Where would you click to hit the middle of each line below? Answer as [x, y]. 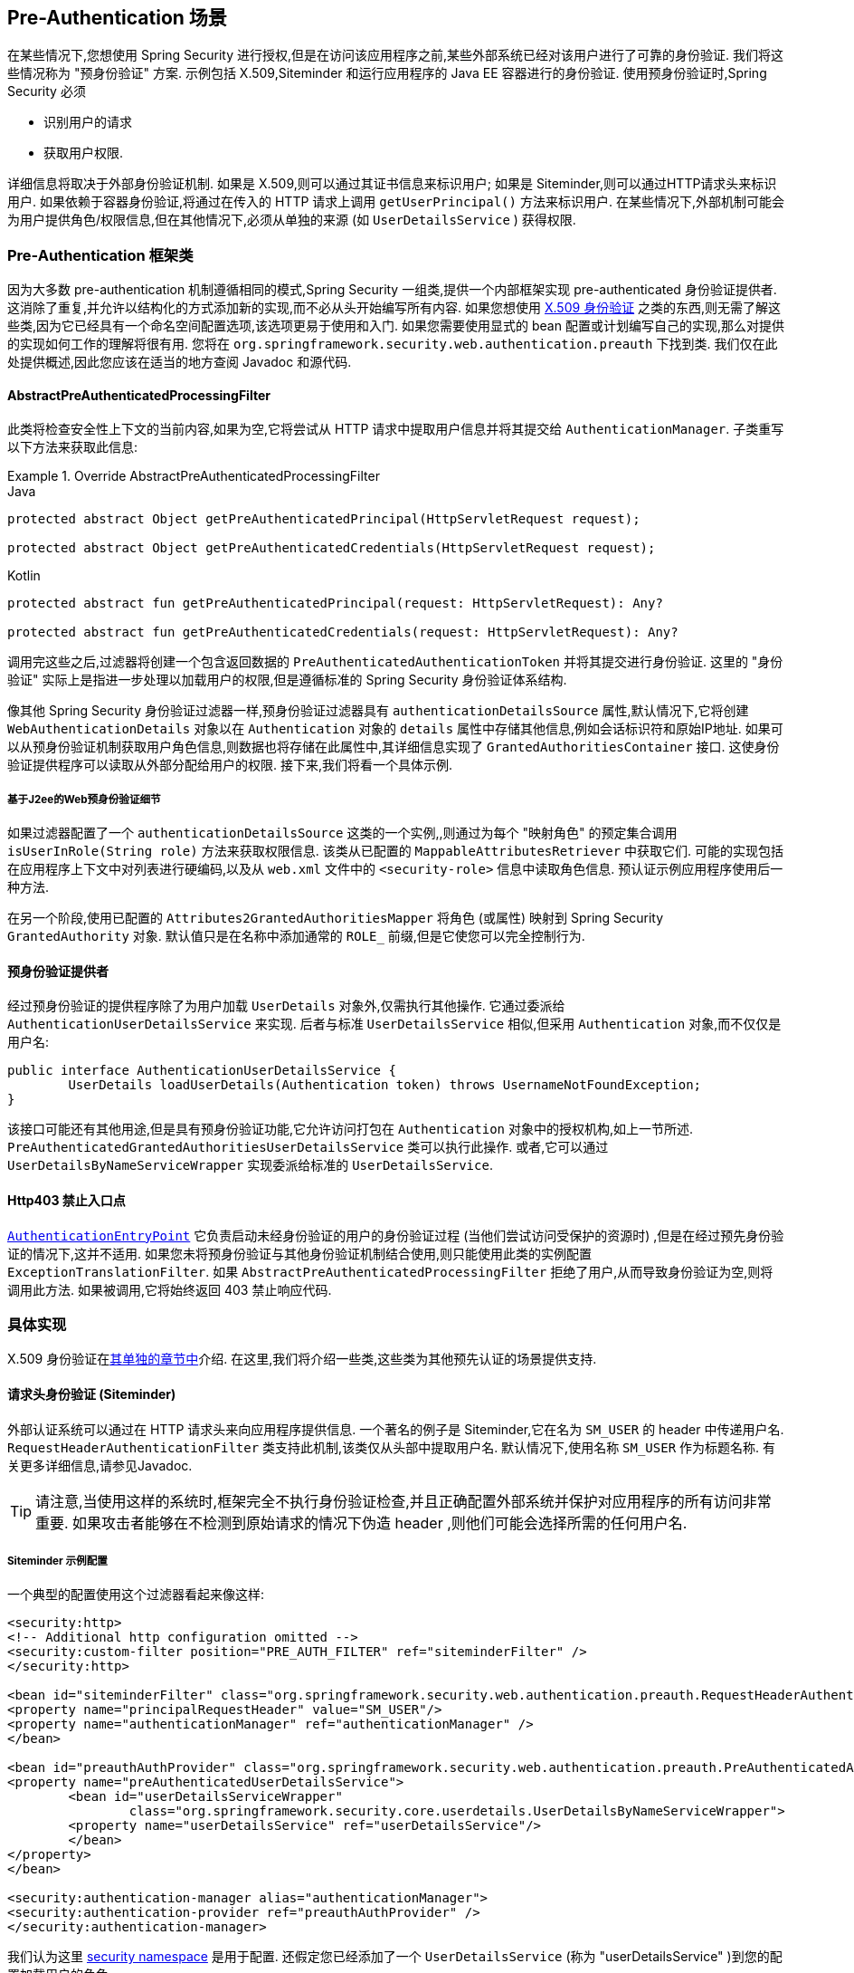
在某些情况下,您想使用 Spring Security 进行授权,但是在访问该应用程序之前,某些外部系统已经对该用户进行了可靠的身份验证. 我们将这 [396, 55]
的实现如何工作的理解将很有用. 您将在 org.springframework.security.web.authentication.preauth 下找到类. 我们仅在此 [393, 344]
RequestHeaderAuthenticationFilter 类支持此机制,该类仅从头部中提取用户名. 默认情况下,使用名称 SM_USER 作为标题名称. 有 [392, 1447]
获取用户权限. [84, 153]
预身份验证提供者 [58, 971]
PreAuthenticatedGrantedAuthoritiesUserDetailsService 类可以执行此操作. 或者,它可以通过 [308, 1147]
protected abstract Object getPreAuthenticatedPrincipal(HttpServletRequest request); [324, 519]
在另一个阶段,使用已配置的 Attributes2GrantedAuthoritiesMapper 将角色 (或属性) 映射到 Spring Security [336, 918]
